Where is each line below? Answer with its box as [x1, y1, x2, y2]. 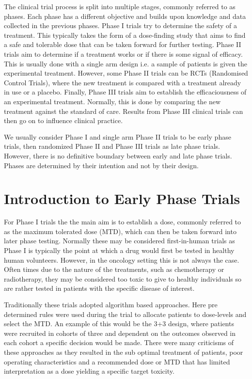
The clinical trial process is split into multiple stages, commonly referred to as [4, 1, 236, 11]
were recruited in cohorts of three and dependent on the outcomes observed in [4, 328, 236, 338]
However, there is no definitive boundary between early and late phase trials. [4, 150, 232, 160]
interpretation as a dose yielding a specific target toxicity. [4, 366, 174, 376]
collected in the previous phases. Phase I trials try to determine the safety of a [4, 20, 237, 31]
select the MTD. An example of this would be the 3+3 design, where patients [4, 318, 234, 329]
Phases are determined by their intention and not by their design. [4, 160, 199, 170]
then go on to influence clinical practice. [4, 115, 123, 126]
